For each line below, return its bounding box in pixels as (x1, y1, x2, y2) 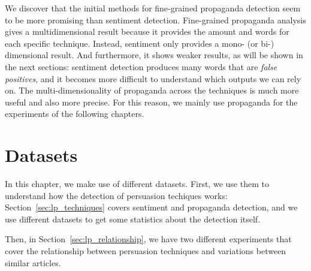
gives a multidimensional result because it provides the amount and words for (5, 25, 289, 38)
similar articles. (5, 256, 61, 269)
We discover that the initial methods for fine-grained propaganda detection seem (5, 2, 301, 14)
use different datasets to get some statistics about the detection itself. (5, 212, 261, 225)
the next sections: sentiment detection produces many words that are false (5, 60, 277, 73)
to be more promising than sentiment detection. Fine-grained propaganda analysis (5, 13, 306, 26)
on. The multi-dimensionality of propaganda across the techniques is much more (5, 84, 299, 97)
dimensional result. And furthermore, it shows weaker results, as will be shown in (5, 49, 303, 61)
